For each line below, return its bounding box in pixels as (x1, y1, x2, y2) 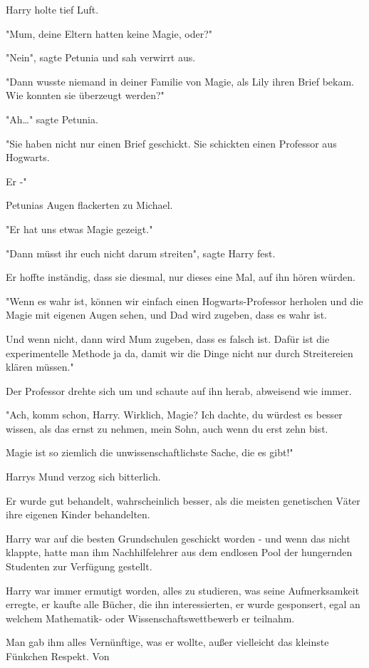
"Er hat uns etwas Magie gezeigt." (6, 221, 153, 236)
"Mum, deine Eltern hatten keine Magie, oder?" (6, 26, 212, 41)
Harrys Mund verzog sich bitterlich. (6, 469, 161, 484)
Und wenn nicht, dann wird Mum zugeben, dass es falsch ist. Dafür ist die (6, 331, 330, 346)
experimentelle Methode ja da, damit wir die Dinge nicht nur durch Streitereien (6, 345, 353, 360)
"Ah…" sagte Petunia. (6, 111, 98, 126)
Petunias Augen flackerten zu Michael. (6, 197, 173, 212)
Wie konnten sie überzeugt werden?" (6, 88, 165, 103)
